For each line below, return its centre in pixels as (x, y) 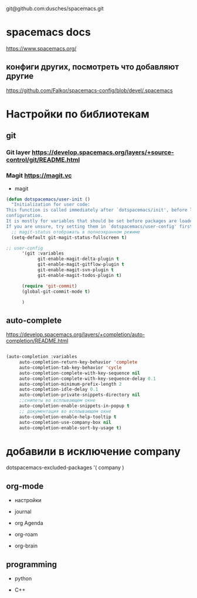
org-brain (26, 546)
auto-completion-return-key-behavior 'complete (78, 362)
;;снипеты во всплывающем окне (57, 400)
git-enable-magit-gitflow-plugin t (81, 265)
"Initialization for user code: (51, 205)
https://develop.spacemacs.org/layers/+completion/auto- (76, 335)
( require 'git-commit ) (49, 286)
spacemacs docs (48, 32)
